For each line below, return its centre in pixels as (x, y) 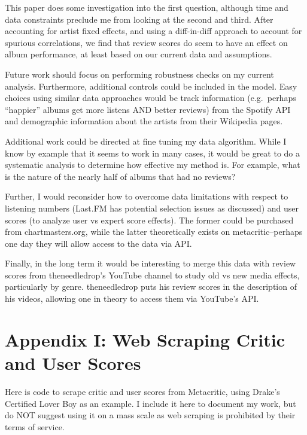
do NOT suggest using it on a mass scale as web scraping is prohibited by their (150, 415)
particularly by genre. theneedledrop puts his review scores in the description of (151, 287)
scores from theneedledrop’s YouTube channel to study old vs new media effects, (152, 275)
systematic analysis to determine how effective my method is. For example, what (153, 165)
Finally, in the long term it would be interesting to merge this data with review (151, 263)
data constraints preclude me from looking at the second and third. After (139, 19)
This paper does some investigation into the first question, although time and (147, 7)
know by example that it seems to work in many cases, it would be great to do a (153, 153)
